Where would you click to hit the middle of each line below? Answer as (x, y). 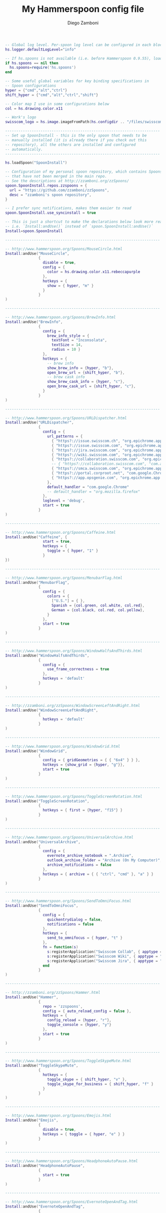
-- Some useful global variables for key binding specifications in (77, 81)
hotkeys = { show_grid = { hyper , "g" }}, (84, 765)
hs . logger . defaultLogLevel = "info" (41, 49)
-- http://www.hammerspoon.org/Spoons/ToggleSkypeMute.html (68, 1061)
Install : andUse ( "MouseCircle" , (37, 253)
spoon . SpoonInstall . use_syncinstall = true (51, 213)
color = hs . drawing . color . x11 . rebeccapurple (94, 272)
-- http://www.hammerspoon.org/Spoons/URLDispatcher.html (66, 418)
